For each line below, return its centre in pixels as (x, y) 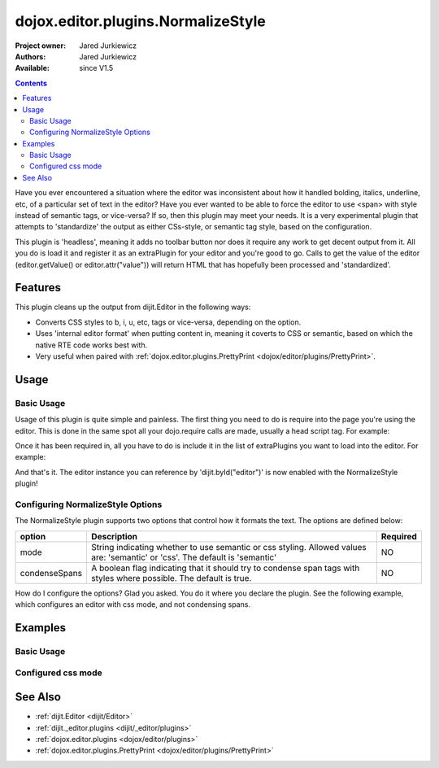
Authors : (30, 56)
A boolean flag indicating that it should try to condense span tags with (225, 568)
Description (114, 536)
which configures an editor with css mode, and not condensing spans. (133, 604)
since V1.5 (96, 68)
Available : (33, 68)
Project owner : (41, 46)
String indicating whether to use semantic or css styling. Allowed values (228, 547)
